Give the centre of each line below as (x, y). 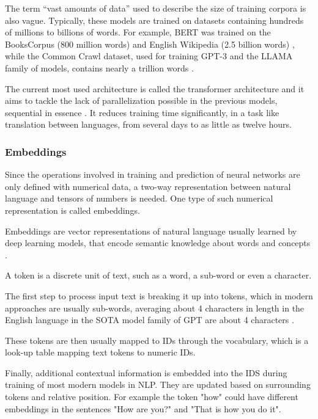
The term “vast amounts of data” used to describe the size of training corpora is (156, 8)
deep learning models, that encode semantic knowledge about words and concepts (158, 243)
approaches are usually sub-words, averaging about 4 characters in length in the (155, 308)
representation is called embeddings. (72, 210)
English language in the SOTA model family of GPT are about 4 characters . (150, 320)
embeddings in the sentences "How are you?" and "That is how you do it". (143, 408)
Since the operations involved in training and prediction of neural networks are (153, 174)
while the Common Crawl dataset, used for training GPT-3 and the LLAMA (149, 56)
